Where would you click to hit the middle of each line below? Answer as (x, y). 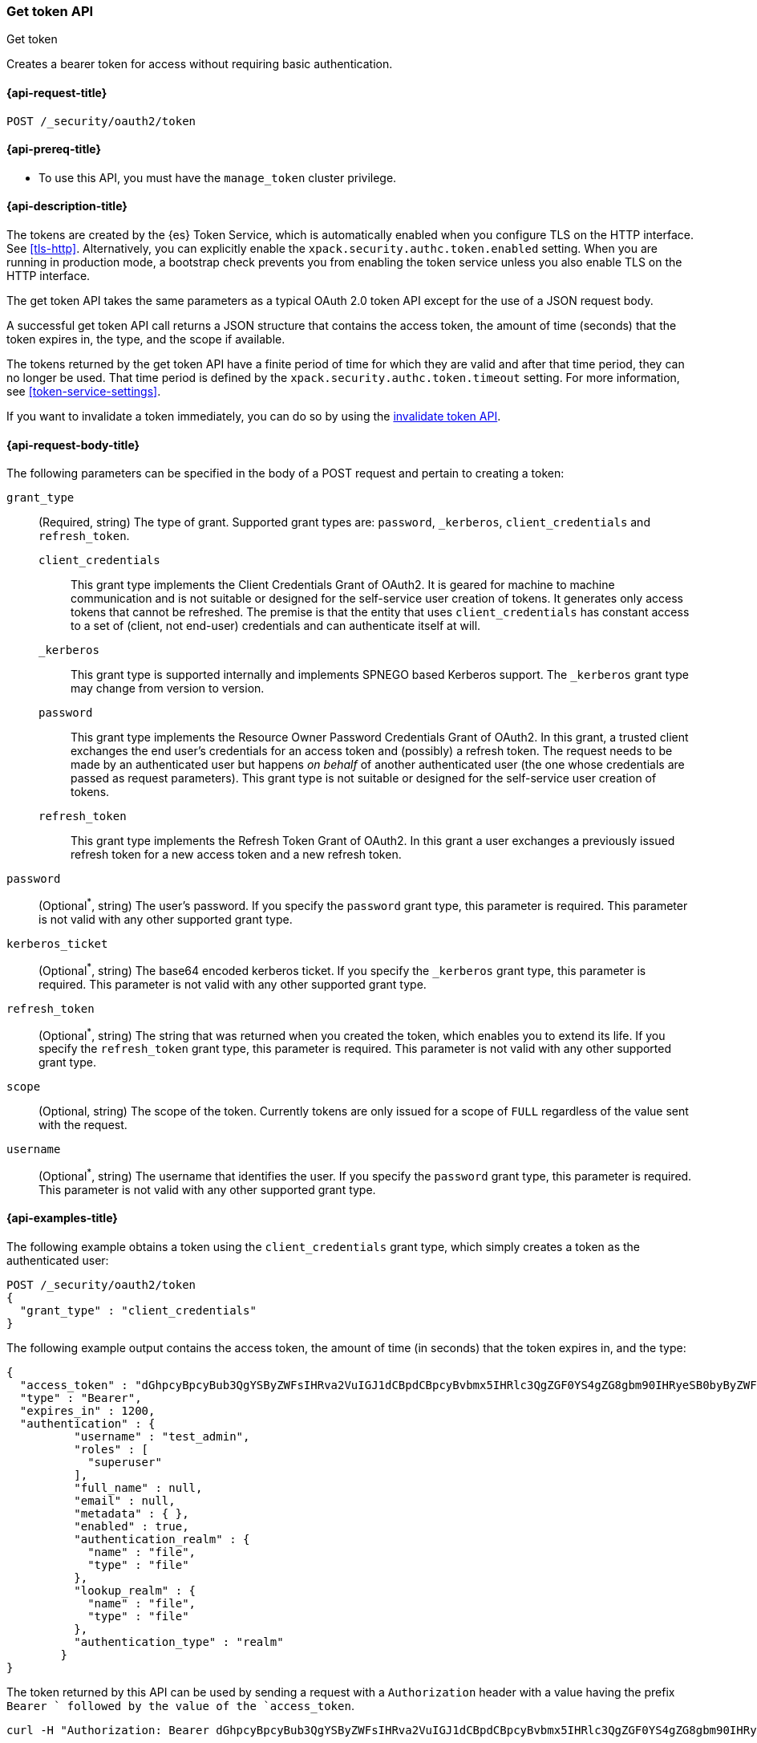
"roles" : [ (111, 1450)
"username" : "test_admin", (162, 1437)
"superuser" (125, 1463)
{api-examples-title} (62, 1218)
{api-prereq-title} (54, 149)
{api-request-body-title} (73, 445)
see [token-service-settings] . (84, 392)
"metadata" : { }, (132, 1514)
